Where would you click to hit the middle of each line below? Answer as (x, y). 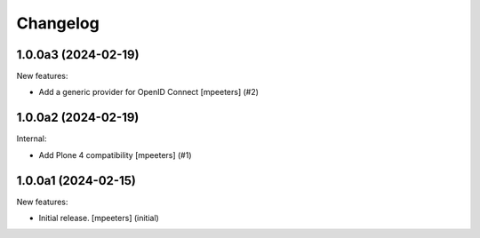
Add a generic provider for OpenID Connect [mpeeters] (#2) (149, 92)
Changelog (58, 23)
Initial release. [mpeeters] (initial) (99, 218)
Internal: (32, 139)
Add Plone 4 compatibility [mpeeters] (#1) (115, 155)
